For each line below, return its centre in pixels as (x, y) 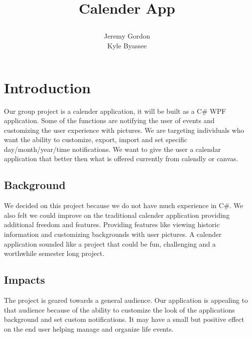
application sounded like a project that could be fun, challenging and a (110, 243)
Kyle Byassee (127, 45)
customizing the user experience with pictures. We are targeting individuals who (124, 130)
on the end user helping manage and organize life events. (89, 328)
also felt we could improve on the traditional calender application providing (117, 215)
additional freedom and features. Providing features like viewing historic (112, 224)
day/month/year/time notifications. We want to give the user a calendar (112, 149)
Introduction (47, 87)
